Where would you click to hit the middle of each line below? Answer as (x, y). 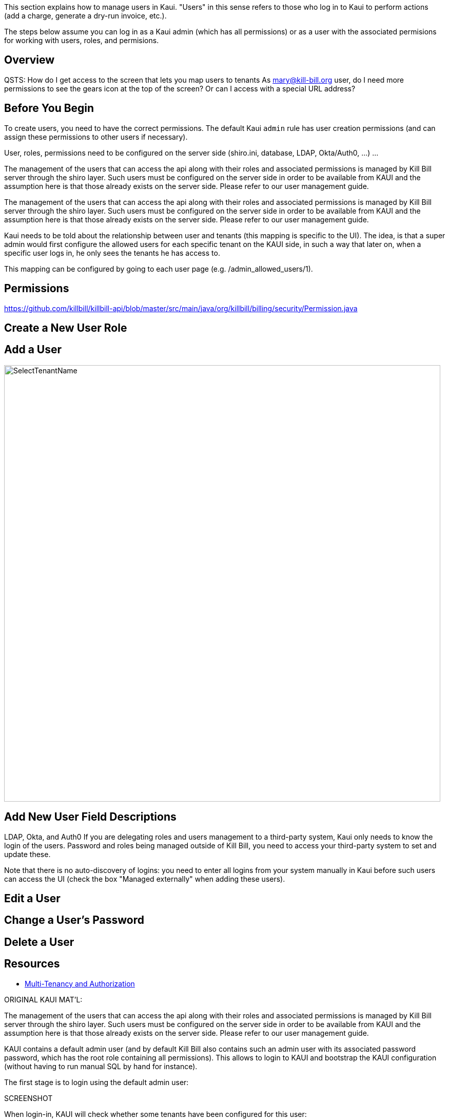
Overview (30, 60)
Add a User (33, 350)
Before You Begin (49, 108)
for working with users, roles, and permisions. (82, 40)
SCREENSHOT (28, 1098)
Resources (32, 964)
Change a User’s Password (74, 920)
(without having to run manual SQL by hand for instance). (101, 1066)
